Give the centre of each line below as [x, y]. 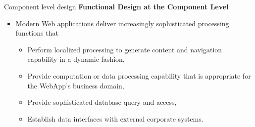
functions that [37, 33]
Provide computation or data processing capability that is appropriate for [139, 75]
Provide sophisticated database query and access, [102, 102]
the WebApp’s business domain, [76, 85]
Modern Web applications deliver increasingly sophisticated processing [122, 23]
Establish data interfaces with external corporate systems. [115, 118]
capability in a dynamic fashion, [76, 59]
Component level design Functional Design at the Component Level [116, 6]
